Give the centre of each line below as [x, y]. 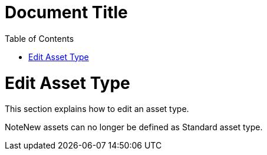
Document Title [66, 12]
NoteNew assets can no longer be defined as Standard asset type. [134, 127]
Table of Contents [39, 38]
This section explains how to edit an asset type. [97, 109]
